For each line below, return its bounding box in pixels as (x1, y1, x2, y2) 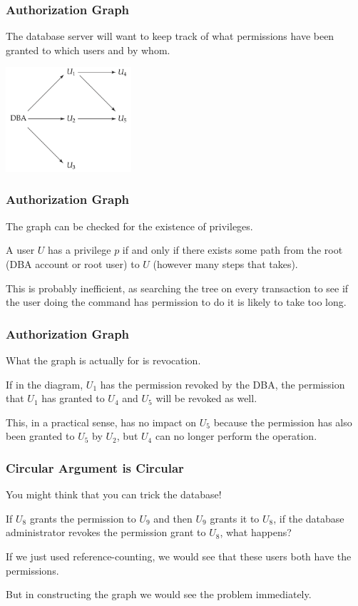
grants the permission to (29, 510, 136, 525)
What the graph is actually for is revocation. (6, 352, 201, 367)
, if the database (273, 510, 344, 525)
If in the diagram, (6, 376, 83, 391)
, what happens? (220, 525, 292, 540)
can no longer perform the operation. (155, 428, 317, 443)
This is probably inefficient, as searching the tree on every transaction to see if (6, 280, 349, 295)
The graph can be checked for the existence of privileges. (6, 218, 253, 233)
